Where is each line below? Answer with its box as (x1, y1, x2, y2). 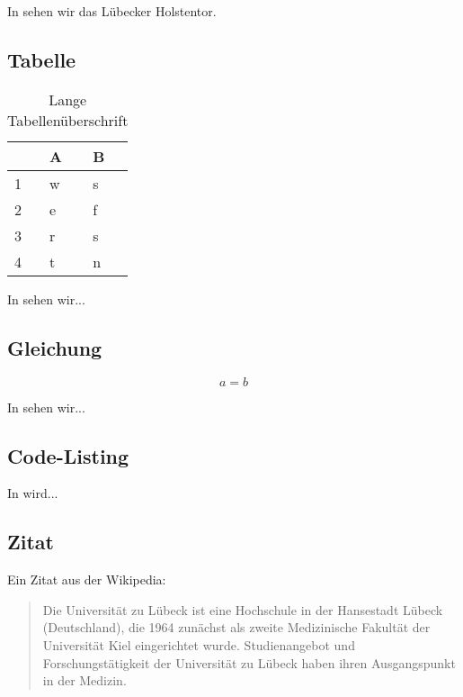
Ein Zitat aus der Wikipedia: (7, 570, 166, 589)
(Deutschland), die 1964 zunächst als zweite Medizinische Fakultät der (42, 618, 431, 637)
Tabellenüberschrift (7, 109, 129, 131)
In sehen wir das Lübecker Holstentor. (7, 2, 217, 20)
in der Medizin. (42, 671, 127, 690)
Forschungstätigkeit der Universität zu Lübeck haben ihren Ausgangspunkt (42, 653, 456, 672)
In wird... (7, 484, 58, 502)
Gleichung (7, 333, 102, 361)
